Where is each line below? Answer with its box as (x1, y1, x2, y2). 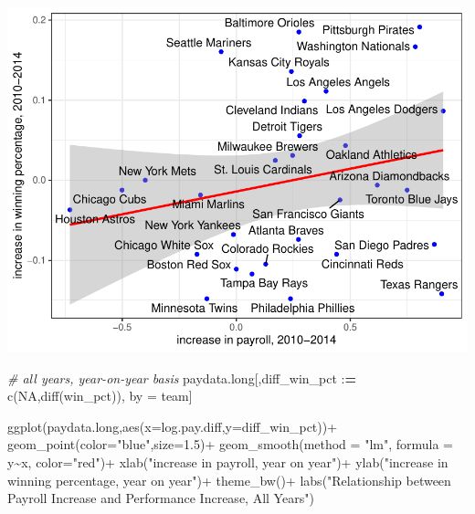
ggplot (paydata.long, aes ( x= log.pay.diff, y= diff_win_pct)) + (7, 416, 338, 435)
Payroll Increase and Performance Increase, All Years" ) (7, 488, 314, 508)
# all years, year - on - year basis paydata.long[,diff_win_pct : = (7, 368, 356, 387)
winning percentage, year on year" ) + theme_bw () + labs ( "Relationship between (7, 470, 451, 489)
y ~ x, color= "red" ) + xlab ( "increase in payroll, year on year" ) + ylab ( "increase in (7, 452, 449, 471)
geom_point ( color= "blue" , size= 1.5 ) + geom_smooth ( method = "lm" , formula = (7, 435, 454, 454)
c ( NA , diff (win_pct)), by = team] (7, 386, 193, 405)
